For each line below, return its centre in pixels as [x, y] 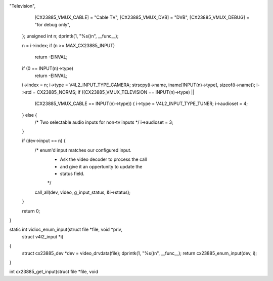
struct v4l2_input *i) [43, 236]
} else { [30, 115]
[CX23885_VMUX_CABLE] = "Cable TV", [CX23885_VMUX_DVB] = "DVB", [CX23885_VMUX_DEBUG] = [142, 17]
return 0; [31, 211]
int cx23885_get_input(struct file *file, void [54, 272]
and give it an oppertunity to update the [101, 166]
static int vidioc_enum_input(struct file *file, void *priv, [66, 230]
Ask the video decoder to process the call [103, 159]
